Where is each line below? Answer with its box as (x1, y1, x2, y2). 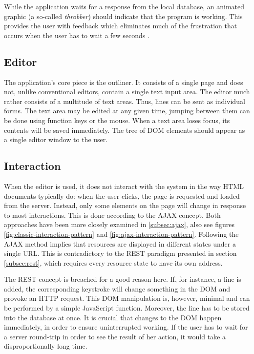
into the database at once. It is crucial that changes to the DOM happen (4, 312, 222, 322)
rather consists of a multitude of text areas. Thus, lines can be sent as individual (4, 96, 245, 106)
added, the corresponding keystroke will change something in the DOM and (4, 283, 230, 293)
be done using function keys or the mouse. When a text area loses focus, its (4, 115, 230, 125)
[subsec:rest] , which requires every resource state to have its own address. (4, 257, 223, 268)
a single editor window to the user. (4, 134, 108, 145)
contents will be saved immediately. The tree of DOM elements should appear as (4, 125, 245, 135)
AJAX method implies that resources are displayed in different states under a (4, 238, 236, 249)
